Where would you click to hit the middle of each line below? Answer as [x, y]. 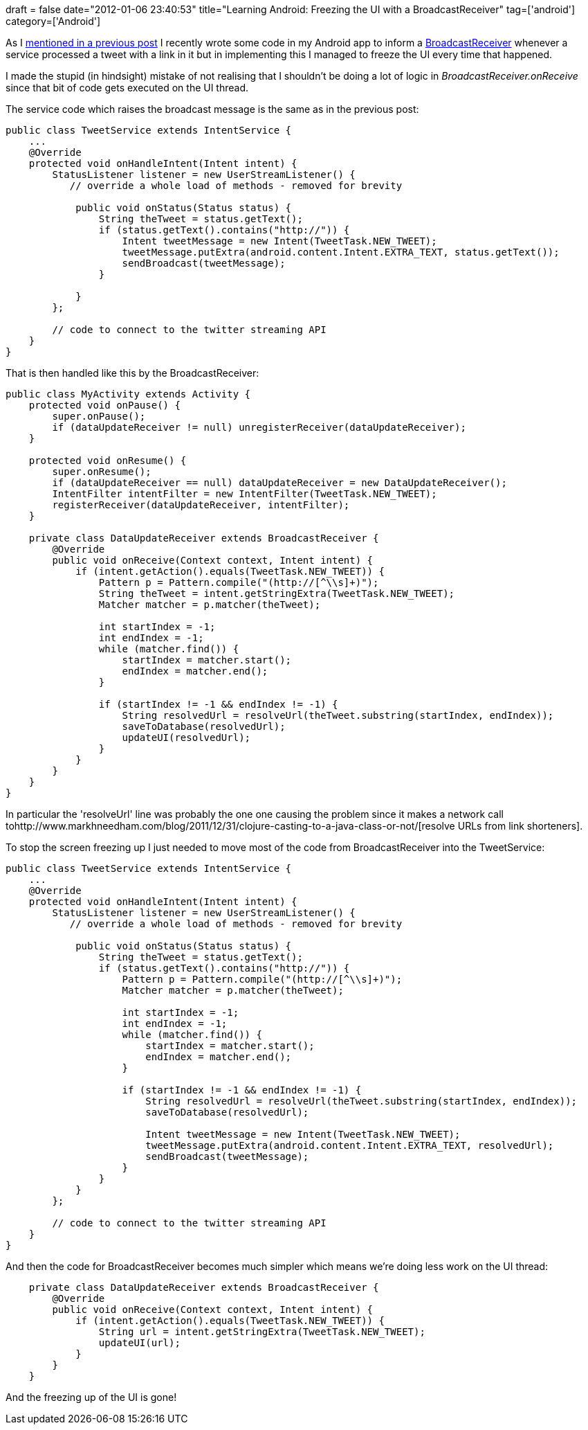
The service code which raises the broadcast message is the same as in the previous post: [212, 109]
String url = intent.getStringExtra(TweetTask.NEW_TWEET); [262, 1332]
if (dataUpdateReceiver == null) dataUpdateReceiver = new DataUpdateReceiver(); [279, 483]
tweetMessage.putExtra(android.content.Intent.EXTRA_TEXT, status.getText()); [341, 252]
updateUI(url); [139, 1343]
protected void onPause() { [104, 405]
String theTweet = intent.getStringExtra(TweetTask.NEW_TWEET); [277, 593]
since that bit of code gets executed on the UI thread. [127, 88]
